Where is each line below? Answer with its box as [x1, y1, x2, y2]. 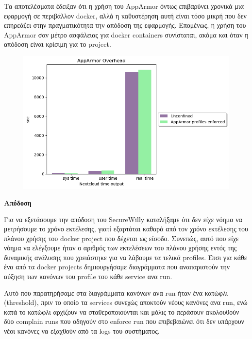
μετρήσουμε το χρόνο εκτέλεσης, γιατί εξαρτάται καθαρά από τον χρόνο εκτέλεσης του [4, 224, 248, 234]
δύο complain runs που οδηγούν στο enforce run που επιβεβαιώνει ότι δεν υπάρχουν [4, 316, 244, 326]
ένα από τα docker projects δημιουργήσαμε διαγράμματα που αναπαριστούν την [4, 262, 230, 272]
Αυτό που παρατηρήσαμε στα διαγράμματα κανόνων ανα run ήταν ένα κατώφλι [4, 287, 228, 298]
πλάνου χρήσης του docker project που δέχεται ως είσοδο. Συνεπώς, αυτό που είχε [4, 233, 239, 243]
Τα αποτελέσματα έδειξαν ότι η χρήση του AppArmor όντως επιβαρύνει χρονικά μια [4, 1, 244, 11]
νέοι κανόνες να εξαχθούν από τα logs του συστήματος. [4, 326, 160, 336]
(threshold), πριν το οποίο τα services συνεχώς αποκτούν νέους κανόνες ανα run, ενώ [4, 297, 248, 307]
